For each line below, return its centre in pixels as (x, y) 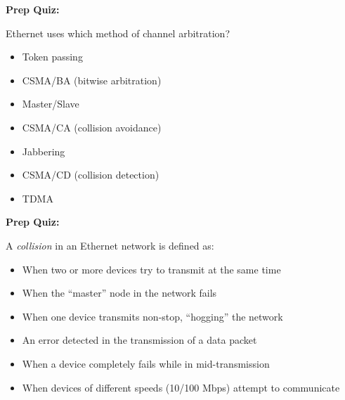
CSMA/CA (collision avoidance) (92, 127)
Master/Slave (51, 104)
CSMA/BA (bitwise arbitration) (92, 80)
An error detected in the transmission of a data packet (139, 340)
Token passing (52, 57)
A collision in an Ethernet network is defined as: (110, 245)
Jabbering (44, 151)
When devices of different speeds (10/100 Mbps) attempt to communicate (181, 387)
